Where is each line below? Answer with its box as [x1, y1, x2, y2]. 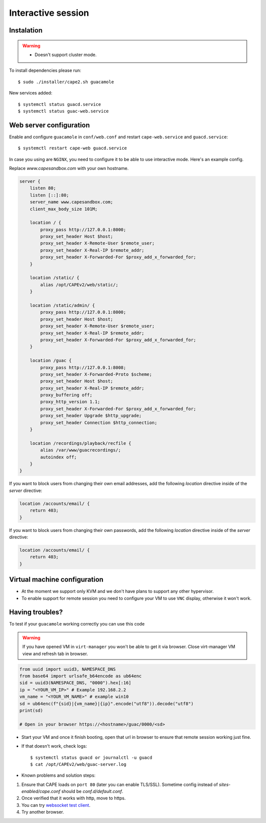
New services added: [9, 90, 53, 96]
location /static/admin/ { [30, 303, 96, 308]
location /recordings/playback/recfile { [30, 440, 132, 446]
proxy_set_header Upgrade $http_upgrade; [40, 413, 142, 419]
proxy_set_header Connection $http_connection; [40, 420, 158, 426]
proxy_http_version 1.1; [40, 399, 100, 405]
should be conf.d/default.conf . [61, 789, 123, 794]
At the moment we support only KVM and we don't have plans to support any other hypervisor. [21, 589, 214, 594]
